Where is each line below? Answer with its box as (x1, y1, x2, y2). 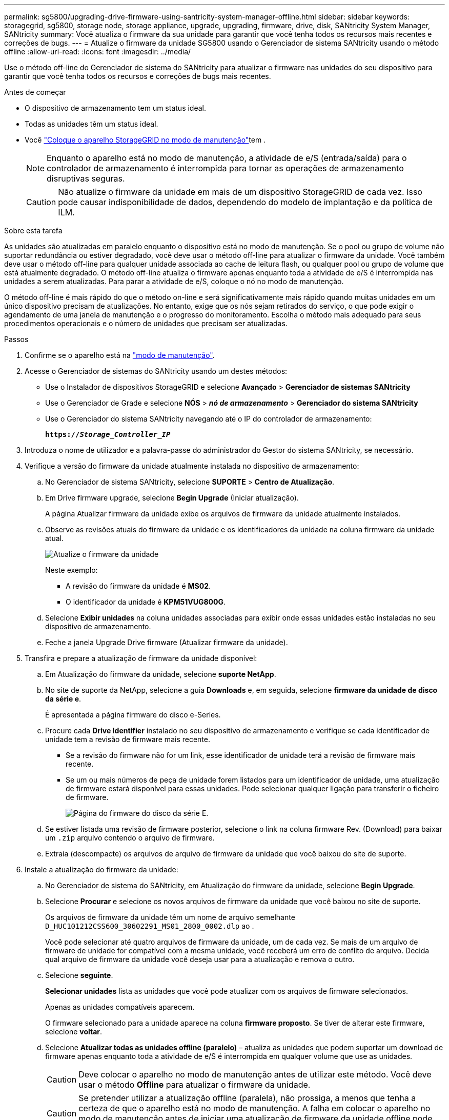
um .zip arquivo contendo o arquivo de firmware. (45, 833, 215, 842)
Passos (4, 335, 29, 344)
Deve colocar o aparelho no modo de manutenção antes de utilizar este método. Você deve (78, 1069, 432, 1079)
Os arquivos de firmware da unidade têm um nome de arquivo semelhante (45, 913, 295, 922)
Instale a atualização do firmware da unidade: (25, 865, 178, 874)
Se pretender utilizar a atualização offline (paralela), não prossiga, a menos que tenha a (78, 1093, 416, 1103)
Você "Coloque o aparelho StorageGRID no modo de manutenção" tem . (25, 135, 266, 144)
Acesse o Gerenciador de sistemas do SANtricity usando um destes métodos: (25, 367, 288, 375)
